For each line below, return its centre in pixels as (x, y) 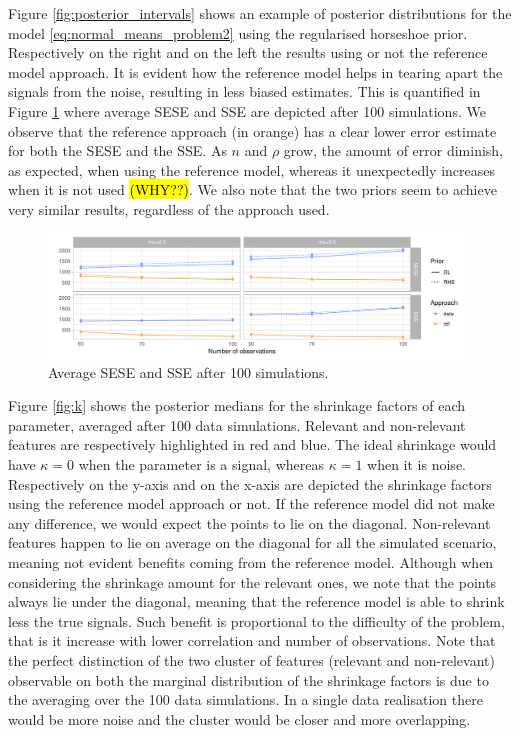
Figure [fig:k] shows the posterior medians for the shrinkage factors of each (237, 405)
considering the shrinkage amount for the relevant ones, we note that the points (252, 581)
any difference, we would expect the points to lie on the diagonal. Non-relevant (249, 522)
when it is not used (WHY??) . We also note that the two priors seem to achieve (252, 189)
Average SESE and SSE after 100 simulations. (188, 371)
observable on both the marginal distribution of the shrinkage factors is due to (248, 679)
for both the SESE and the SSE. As (117, 150)
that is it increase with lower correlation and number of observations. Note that (252, 640)
